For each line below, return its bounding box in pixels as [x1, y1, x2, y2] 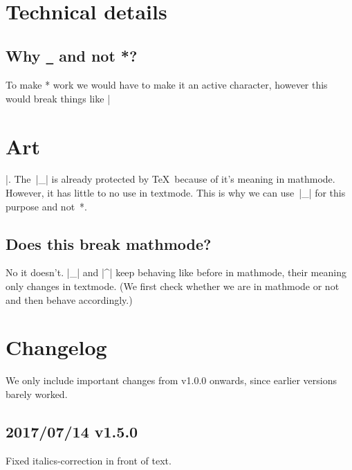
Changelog [6, 333, 107, 361]
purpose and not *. [6, 199, 87, 213]
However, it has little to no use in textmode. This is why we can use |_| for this [6, 186, 346, 200]
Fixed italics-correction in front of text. [6, 453, 172, 467]
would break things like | [6, 91, 111, 105]
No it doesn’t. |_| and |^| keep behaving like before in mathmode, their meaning [6, 265, 346, 280]
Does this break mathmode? [6, 233, 212, 254]
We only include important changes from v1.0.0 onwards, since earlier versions [6, 373, 337, 388]
